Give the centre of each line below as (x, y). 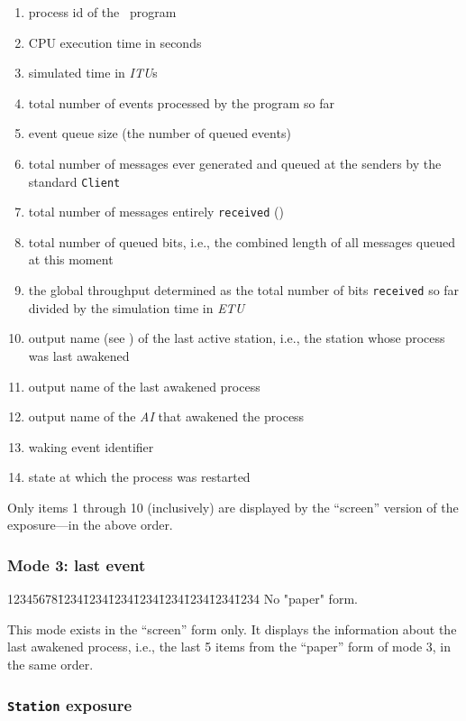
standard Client (74, 181)
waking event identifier (91, 446)
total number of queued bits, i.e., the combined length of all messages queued (242, 241)
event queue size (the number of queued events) (160, 133)
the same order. (50, 665)
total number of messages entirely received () (156, 212)
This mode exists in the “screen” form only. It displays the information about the (232, 629)
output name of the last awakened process (144, 386)
